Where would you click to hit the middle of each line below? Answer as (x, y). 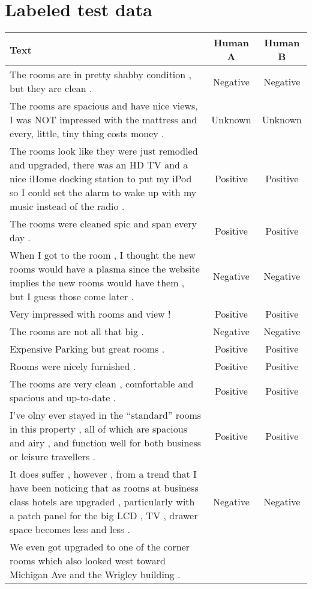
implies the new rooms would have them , (97, 283)
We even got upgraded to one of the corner (100, 547)
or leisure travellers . (53, 457)
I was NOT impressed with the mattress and (103, 120)
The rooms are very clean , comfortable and (102, 384)
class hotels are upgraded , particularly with (102, 502)
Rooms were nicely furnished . (73, 366)
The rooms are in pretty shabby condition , (100, 75)
